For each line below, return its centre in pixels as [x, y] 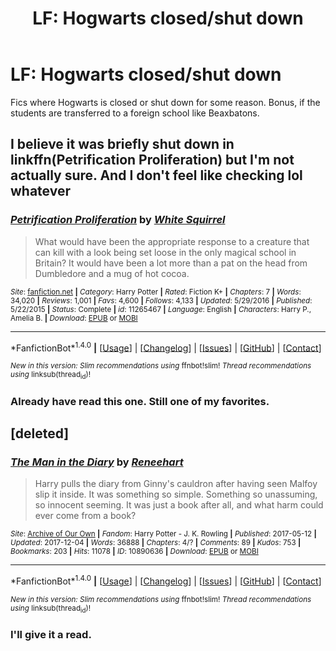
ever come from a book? [85, 516]
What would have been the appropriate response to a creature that [172, 241]
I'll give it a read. [51, 635]
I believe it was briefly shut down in [122, 144]
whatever [41, 191]
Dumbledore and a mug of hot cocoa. [112, 273]
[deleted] [40, 433]
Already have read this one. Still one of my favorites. [140, 401]
